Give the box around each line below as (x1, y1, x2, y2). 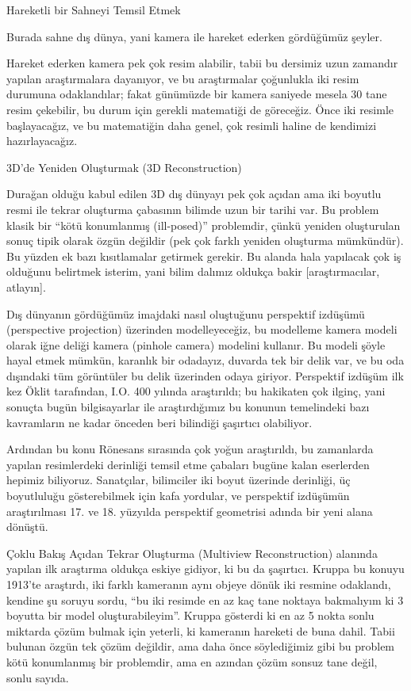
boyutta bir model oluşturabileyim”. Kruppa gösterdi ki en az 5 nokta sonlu (6, 607, 375, 624)
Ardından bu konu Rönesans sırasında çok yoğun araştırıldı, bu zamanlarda (6, 441, 374, 457)
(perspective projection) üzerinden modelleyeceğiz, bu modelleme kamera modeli (6, 321, 398, 338)
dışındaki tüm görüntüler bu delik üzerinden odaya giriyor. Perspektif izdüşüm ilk (6, 367, 404, 384)
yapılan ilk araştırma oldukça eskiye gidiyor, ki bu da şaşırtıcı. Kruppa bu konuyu (6, 560, 405, 577)
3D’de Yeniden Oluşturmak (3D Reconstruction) (6, 158, 242, 175)
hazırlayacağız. (6, 132, 78, 149)
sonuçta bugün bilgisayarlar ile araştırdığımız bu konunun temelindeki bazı (6, 399, 370, 415)
